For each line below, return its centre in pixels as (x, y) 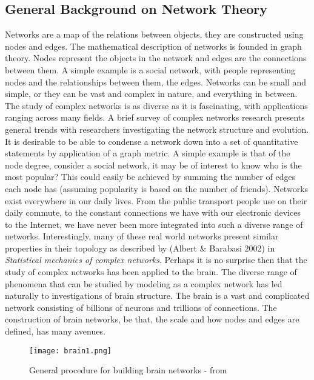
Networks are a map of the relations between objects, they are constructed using (154, 34)
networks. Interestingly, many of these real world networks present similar (142, 236)
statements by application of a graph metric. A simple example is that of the (148, 153)
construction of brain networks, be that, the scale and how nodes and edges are (152, 319)
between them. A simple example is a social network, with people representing (150, 69)
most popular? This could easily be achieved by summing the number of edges (150, 177)
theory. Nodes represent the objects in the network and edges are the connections (156, 58)
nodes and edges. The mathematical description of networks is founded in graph (153, 46)
